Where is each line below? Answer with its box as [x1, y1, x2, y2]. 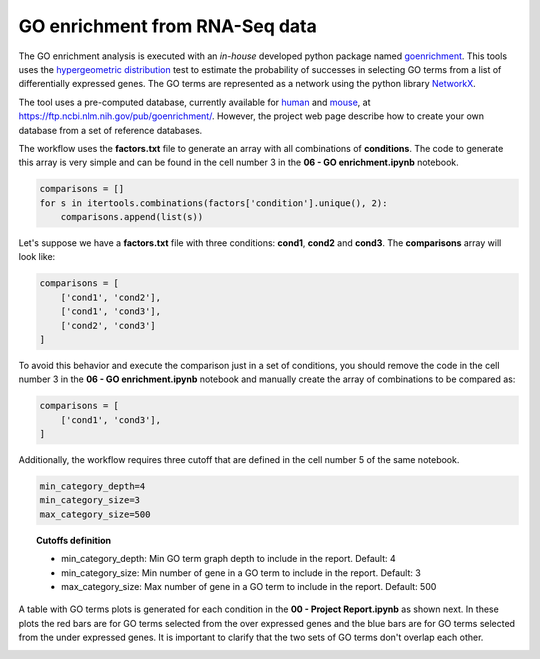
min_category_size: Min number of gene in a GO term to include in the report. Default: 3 [61, 566, 422, 579]
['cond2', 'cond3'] [60, 320, 157, 331]
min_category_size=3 [39, 495, 140, 506]
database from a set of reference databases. [18, 124, 203, 136]
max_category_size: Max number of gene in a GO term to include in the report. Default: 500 [61, 581, 437, 593]
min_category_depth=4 [39, 481, 146, 492]
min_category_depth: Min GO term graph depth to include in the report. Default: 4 [61, 553, 397, 565]
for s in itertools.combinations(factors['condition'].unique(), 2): [39, 197, 388, 209]
